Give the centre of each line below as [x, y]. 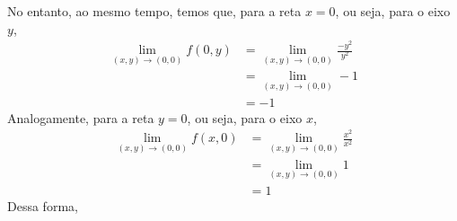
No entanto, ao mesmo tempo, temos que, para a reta [154, 11]
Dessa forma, [43, 205]
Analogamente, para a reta [81, 117]
